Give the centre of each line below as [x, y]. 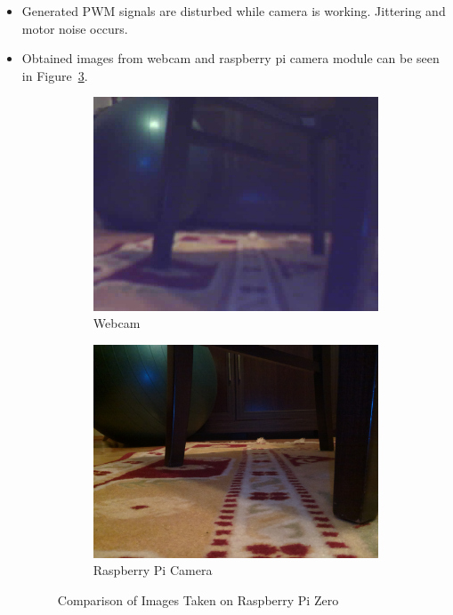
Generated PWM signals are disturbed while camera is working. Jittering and [234, 11]
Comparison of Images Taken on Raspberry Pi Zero [198, 600]
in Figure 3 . [55, 75]
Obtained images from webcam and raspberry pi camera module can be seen [231, 58]
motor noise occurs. [75, 28]
